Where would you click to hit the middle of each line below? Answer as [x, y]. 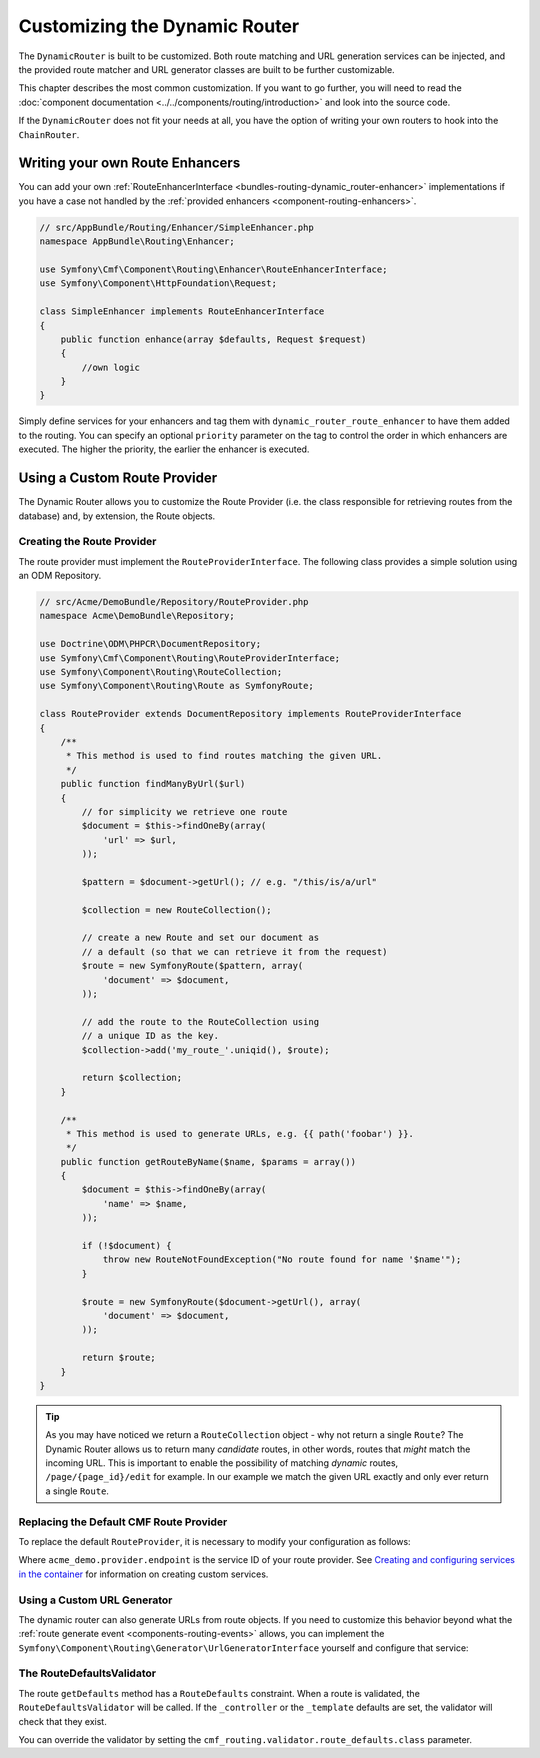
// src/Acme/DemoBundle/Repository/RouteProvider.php [174, 602]
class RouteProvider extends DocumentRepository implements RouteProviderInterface [250, 714]
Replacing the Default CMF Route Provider [123, 1522]
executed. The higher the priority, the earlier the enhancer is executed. [164, 449]
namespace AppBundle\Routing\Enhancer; [137, 241]
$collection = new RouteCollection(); [176, 909]
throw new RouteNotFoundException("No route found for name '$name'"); [282, 1259]
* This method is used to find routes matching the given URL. [224, 756]
